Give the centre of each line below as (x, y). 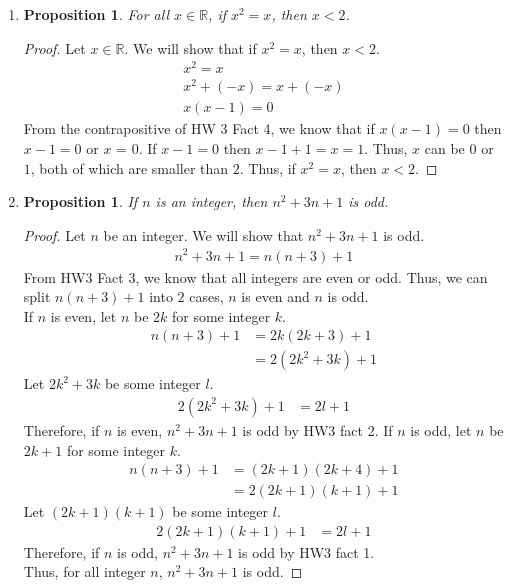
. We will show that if (190, 47)
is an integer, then (211, 201)
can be (444, 148)
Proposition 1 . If (80, 201)
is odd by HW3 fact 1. (306, 551)
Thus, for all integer (84, 571)
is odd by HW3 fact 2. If (317, 429)
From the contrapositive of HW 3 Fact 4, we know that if (199, 128)
